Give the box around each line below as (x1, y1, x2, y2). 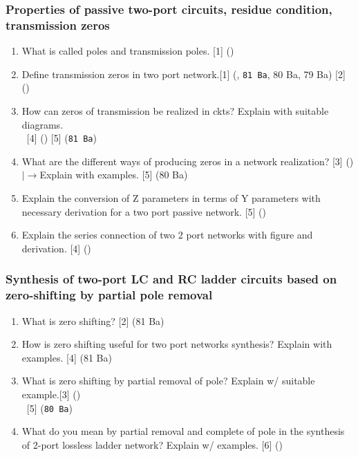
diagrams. (21, 117, 64, 131)
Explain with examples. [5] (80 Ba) (39, 167, 188, 182)
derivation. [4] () (21, 241, 91, 255)
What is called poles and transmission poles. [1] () (21, 44, 234, 58)
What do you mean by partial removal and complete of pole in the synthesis (21, 424, 345, 438)
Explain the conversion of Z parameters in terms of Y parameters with (21, 191, 321, 205)
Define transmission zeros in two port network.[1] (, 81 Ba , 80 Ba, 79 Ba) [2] (21, 66, 346, 81)
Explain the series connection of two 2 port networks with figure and (21, 227, 313, 242)
